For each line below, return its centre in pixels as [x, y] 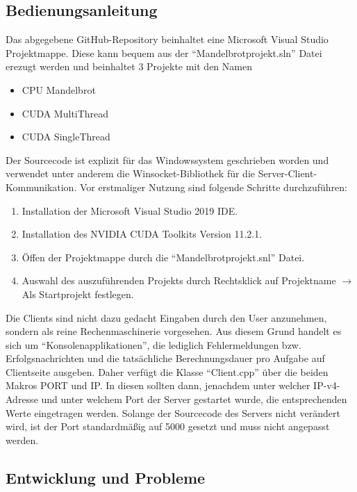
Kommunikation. [41, 187]
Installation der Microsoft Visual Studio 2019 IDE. [130, 210]
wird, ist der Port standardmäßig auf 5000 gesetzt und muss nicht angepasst [168, 426]
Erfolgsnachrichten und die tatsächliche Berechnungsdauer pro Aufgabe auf [165, 358]
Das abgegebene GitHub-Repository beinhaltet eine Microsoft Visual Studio [167, 39]
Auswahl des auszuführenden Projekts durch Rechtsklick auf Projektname [179, 280]
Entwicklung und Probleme [106, 477]
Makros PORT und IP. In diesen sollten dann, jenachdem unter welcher [158, 385]
